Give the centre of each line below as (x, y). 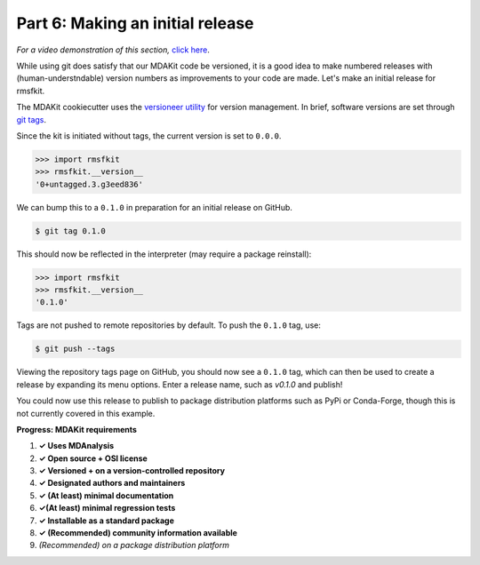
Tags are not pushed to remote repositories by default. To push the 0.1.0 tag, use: (169, 325)
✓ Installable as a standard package (107, 521)
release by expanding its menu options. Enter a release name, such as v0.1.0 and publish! (180, 384)
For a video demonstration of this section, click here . (113, 50)
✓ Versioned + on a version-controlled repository (132, 471)
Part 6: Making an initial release (135, 23)
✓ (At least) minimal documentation (106, 495)
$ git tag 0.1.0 (71, 231)
